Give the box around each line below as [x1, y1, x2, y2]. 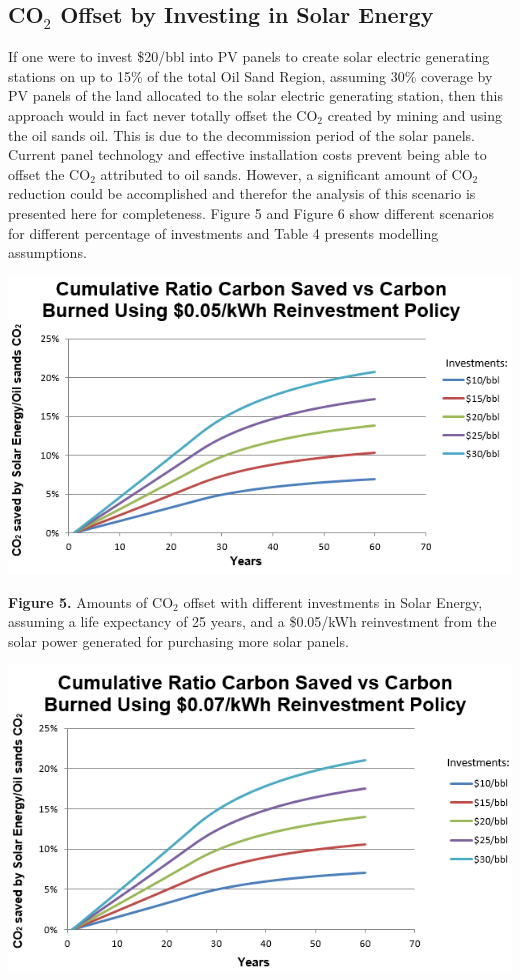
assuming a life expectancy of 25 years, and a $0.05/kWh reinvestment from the [8, 611, 497, 632]
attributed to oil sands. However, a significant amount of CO [100, 163, 473, 184]
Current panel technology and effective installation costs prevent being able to [8, 144, 487, 165]
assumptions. [8, 242, 87, 263]
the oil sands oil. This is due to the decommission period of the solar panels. [8, 124, 475, 145]
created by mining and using [327, 104, 503, 125]
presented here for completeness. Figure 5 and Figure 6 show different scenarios [8, 202, 495, 223]
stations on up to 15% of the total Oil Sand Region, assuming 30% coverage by [8, 65, 493, 86]
